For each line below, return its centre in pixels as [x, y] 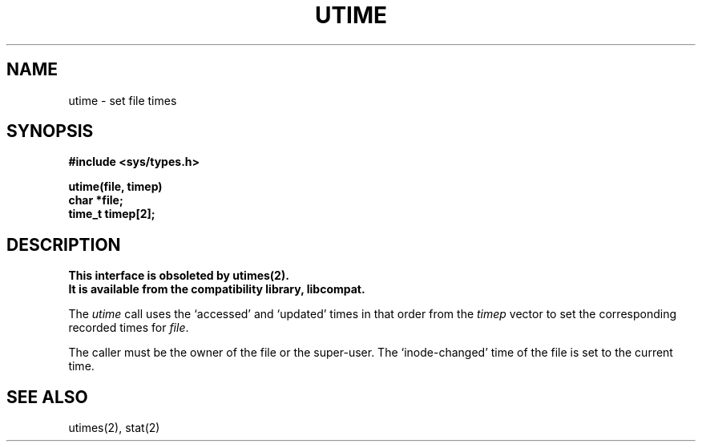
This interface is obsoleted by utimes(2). [179, 276]
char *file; [96, 200]
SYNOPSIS [50, 131]
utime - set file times [123, 100]
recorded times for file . [129, 328]
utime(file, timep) [115, 187]
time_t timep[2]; [112, 214]
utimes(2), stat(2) [114, 428]
